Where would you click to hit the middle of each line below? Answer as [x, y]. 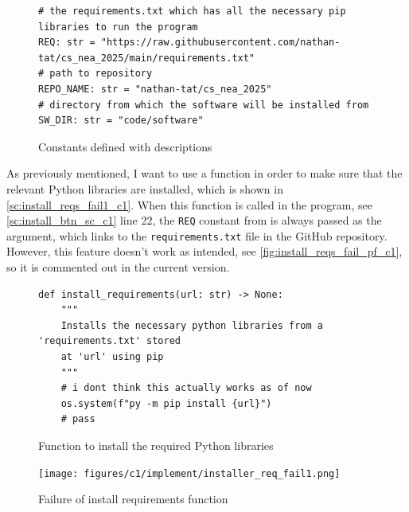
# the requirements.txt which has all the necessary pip [192, 11]
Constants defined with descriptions [125, 146]
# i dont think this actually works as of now [186, 388]
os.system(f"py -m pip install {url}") [166, 403]
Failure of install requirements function [133, 499]
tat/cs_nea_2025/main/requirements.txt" [147, 58]
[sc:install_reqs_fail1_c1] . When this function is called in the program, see [189, 204]
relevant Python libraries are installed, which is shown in [145, 188]
